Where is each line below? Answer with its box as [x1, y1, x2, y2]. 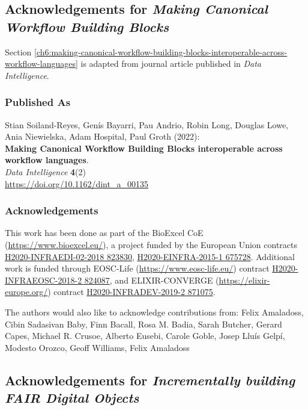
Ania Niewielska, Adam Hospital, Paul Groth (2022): [5, 130, 200, 143]
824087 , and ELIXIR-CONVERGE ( [84, 273, 219, 286]
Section [5, 45, 32, 58]
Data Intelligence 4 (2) [5, 165, 86, 178]
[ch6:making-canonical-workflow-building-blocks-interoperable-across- [34, 45, 288, 58]
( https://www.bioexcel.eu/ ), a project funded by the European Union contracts [5, 238, 298, 250]
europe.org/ [5, 285, 48, 298]
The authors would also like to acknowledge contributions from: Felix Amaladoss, [5, 305, 304, 318]
